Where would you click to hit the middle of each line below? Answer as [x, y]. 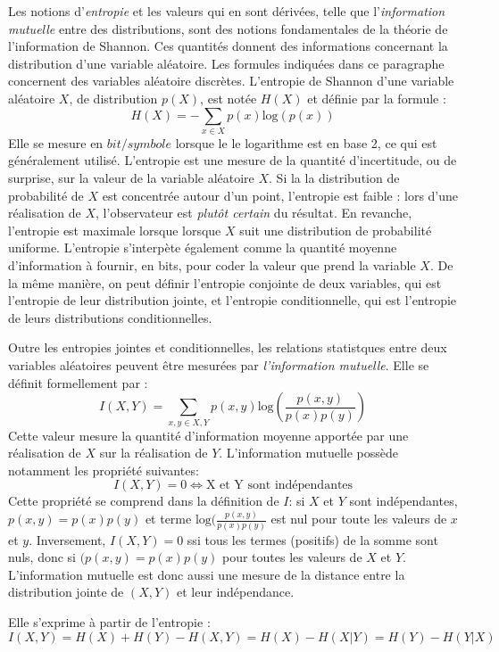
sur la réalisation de [154, 453]
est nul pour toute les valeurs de [359, 519]
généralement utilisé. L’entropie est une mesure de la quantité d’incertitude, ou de [233, 160]
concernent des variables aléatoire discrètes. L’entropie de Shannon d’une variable [231, 81]
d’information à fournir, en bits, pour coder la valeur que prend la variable [212, 265]
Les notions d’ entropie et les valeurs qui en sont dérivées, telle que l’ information [227, 11]
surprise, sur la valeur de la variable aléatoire [131, 178]
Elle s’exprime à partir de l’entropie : [109, 621]
